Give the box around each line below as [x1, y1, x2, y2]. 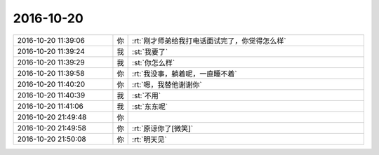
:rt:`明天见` [132, 134, 168, 144]
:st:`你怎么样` [132, 58, 175, 67]
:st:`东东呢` [132, 102, 168, 112]
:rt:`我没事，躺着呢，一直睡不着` [132, 69, 238, 79]
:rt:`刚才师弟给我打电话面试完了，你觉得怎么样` [132, 36, 287, 46]
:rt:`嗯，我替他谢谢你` [132, 79, 203, 89]
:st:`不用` [132, 90, 161, 100]
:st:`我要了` [132, 46, 168, 56]
